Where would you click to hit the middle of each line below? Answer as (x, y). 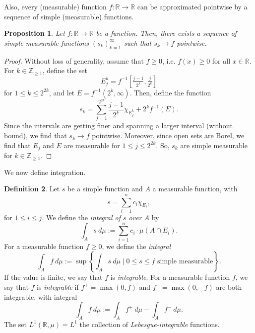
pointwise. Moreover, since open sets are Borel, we (168, 135)
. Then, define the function (170, 92)
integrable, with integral (41, 296)
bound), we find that (35, 135)
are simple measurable (214, 145)
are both (229, 287)
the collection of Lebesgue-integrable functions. (150, 324)
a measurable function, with (195, 189)
